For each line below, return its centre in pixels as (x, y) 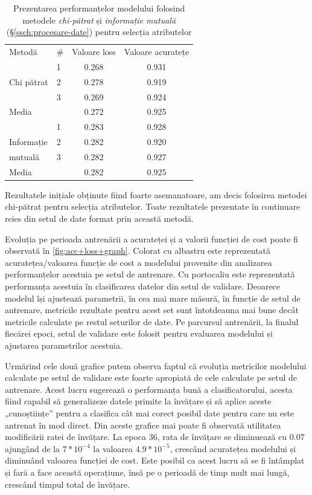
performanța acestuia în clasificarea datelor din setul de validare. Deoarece (143, 286)
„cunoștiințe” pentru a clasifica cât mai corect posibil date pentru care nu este (150, 412)
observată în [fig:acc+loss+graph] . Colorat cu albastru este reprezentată (138, 251)
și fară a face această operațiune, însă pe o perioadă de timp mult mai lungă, (147, 472)
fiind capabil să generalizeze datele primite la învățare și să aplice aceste (138, 401)
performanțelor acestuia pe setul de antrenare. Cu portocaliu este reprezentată (150, 274)
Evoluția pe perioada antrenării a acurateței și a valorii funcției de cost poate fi (151, 238)
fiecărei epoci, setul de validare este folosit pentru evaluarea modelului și (139, 333)
